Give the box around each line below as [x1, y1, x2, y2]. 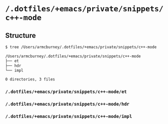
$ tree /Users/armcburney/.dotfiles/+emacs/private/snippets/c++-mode [5, 45, 157, 50]
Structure [5, 31, 36, 39]
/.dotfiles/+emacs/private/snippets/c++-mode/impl [5, 113, 132, 119]
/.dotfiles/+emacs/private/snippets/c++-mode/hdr [5, 101, 130, 107]
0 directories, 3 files [5, 77, 55, 82]
